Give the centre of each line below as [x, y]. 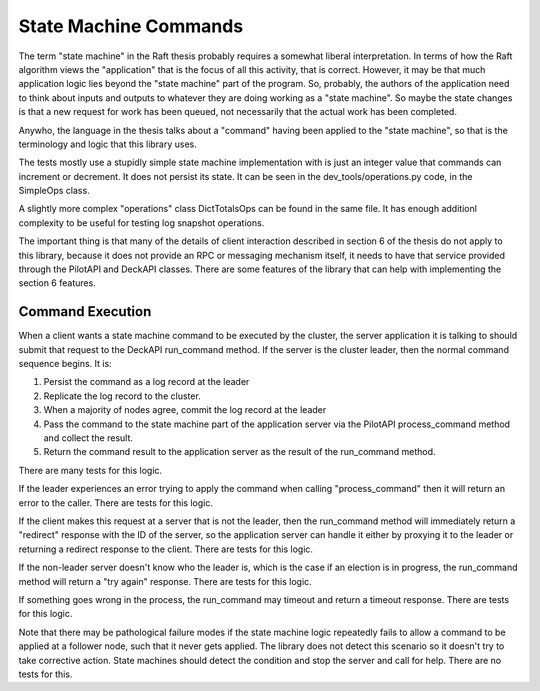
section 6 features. [57, 283]
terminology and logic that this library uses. [107, 144]
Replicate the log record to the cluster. [122, 396]
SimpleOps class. [54, 191]
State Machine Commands [131, 26]
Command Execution [85, 311]
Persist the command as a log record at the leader [146, 382]
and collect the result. [88, 438]
